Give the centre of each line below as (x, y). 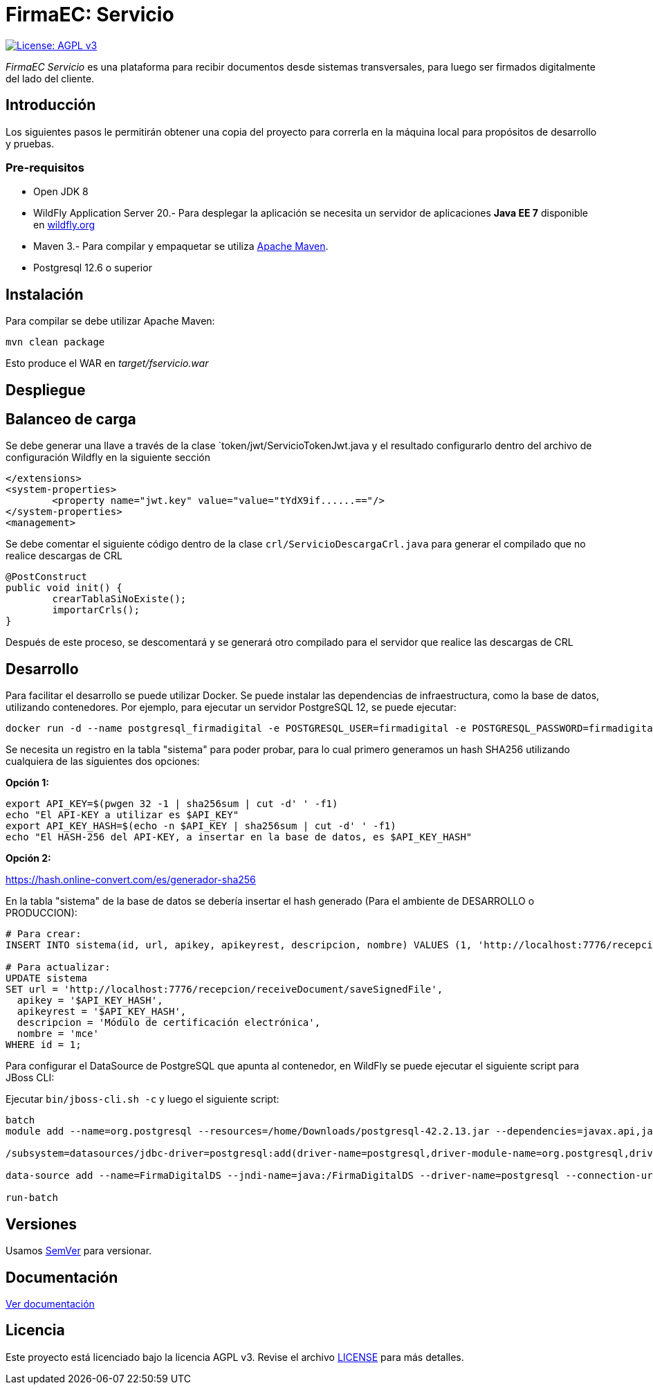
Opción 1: (27, 783)
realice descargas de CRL (64, 556)
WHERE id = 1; (44, 1045)
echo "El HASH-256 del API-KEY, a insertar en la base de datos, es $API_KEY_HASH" (239, 837)
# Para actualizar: (58, 967)
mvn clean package (55, 342)
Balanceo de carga (71, 419)
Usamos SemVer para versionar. (79, 1251)
